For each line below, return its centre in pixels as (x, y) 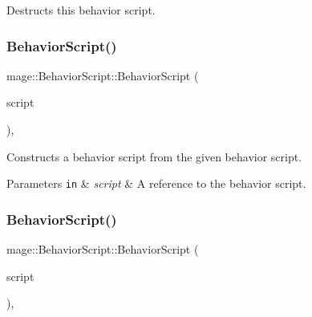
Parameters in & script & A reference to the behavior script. (156, 183)
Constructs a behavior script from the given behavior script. (154, 156)
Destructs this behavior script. (81, 10)
